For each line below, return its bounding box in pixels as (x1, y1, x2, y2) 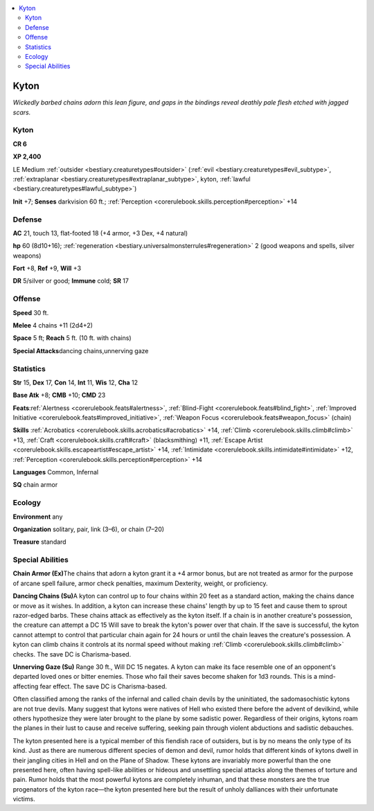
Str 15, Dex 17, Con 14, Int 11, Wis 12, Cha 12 (12, 378, 139, 386)
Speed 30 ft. (12, 308, 49, 317)
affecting (12, 682, 39, 690)
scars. (12, 108, 31, 116)
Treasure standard (12, 537, 66, 546)
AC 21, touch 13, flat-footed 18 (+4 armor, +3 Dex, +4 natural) (12, 229, 188, 237)
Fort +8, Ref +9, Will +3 (12, 264, 82, 273)
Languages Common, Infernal (12, 468, 99, 476)
